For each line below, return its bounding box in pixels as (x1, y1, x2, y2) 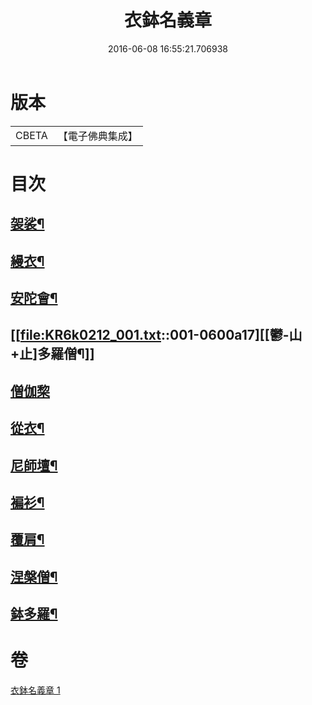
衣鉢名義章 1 (10, 684, 61, 696)
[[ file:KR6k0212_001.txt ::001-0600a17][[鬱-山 (10, 327, 303, 344)
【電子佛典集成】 (57, 129, 138, 143)
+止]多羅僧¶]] (10, 346, 95, 363)
